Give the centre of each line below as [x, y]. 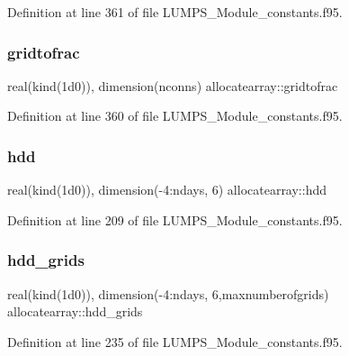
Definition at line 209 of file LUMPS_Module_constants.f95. [175, 219]
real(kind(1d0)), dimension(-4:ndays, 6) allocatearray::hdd [167, 190]
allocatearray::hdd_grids [75, 311]
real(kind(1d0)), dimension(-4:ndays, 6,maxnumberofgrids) [168, 293]
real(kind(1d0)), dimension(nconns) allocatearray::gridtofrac [173, 85]
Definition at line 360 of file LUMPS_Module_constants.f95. [175, 116]
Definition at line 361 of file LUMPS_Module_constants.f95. [175, 12]
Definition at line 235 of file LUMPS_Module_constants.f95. [175, 341]
